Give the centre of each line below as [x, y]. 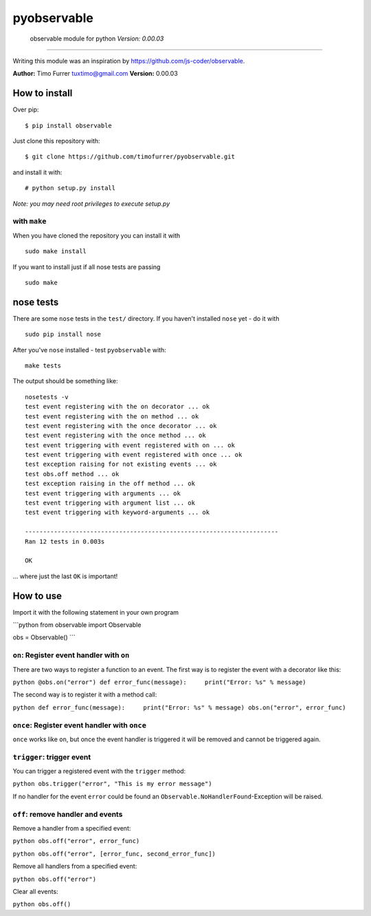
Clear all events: [35, 891]
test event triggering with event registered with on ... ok [130, 445]
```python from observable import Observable [77, 625]
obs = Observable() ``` [44, 637]
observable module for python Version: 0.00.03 [97, 39]
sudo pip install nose [63, 334]
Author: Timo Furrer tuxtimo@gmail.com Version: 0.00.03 [95, 74]
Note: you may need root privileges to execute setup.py [91, 204]
